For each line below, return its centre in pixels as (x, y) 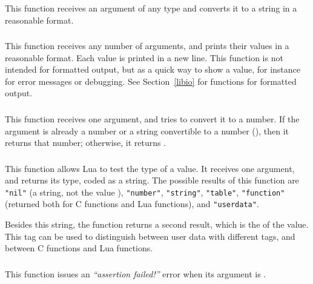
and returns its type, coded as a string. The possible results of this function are (152, 180)
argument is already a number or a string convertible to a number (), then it (147, 130)
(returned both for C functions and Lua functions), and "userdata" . (132, 204)
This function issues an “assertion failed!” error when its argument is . (136, 273)
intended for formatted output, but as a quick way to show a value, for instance (153, 69)
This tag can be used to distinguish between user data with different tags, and (150, 236)
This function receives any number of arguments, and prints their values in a (147, 46)
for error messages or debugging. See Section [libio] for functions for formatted (151, 81)
